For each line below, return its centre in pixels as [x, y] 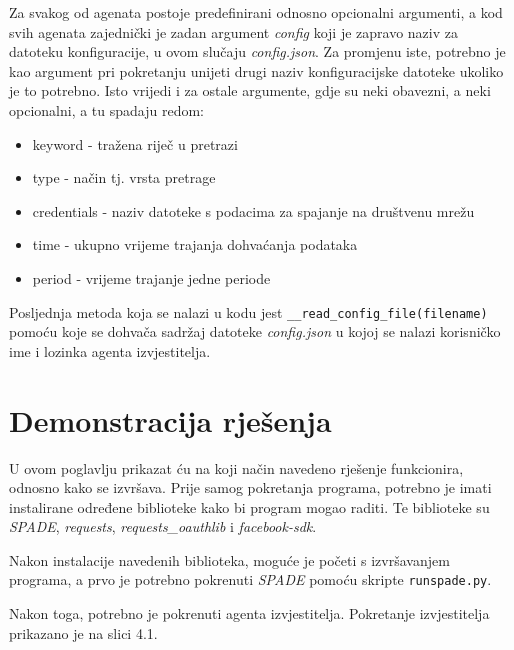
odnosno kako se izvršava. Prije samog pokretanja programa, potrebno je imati [250, 487]
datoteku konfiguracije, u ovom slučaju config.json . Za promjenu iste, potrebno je [257, 51]
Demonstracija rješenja [170, 419]
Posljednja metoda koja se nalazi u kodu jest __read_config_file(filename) [248, 311]
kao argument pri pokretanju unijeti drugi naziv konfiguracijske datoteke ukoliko [256, 70]
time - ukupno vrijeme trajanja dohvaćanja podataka [195, 244]
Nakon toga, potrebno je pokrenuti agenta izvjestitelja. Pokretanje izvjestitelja [249, 613]
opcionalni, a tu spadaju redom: [106, 109]
